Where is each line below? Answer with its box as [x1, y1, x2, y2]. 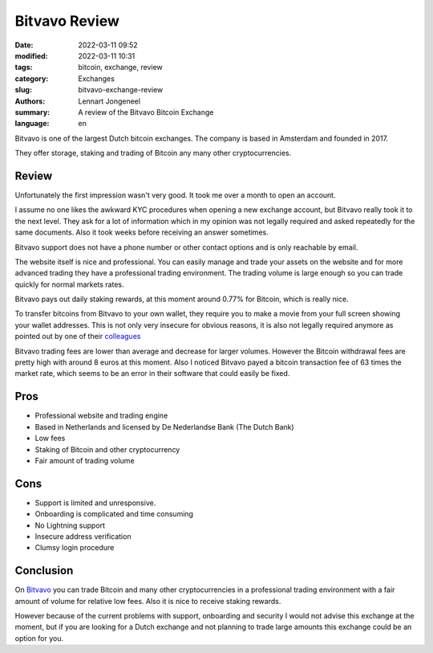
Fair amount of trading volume [34, 455, 136, 465]
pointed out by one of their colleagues [14, 332, 141, 341]
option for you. [14, 633, 64, 643]
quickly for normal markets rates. [14, 280, 124, 289]
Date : [14, 40, 34, 50]
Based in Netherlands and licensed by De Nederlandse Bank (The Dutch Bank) [34, 422, 294, 431]
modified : [14, 51, 48, 60]
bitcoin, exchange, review [78, 63, 164, 72]
